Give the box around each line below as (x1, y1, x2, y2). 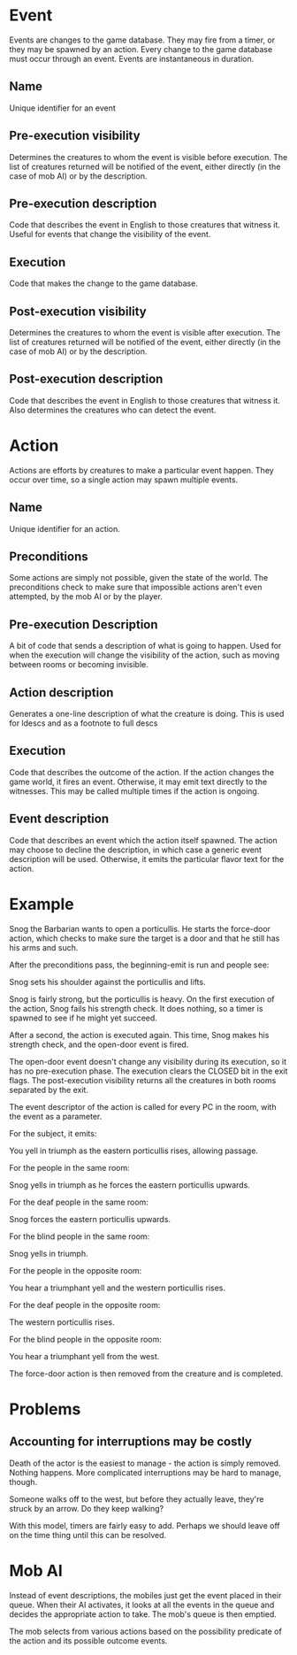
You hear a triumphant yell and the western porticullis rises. (9, 1282, 226, 1293)
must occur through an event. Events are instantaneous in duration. (9, 53, 255, 64)
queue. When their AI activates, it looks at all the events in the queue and (9, 1599, 275, 1610)
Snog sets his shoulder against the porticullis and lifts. (9, 976, 206, 987)
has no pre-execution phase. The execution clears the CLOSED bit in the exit (9, 1066, 288, 1076)
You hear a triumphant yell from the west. (9, 1351, 160, 1361)
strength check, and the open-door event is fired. (9, 1039, 189, 1050)
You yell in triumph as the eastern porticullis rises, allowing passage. (9, 1145, 259, 1156)
